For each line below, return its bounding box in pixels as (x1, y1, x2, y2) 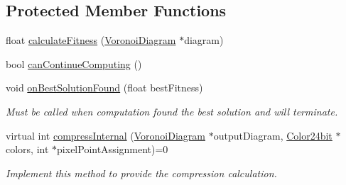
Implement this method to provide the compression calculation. (6, 165, 277, 180)
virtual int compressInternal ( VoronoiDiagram (6, 128, 205, 142)
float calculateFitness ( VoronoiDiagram (6, 33, 176, 47)
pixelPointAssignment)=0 (57, 142, 168, 157)
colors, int (6, 142, 49, 157)
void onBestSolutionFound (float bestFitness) (6, 80, 203, 95)
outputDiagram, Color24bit (213, 128, 333, 142)
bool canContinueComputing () (6, 56, 142, 71)
